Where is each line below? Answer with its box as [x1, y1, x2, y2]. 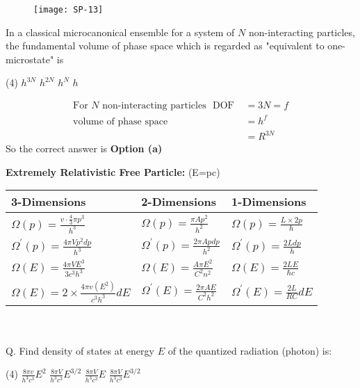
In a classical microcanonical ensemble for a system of [6, 24, 235, 39]
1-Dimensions [231, 193, 306, 210]
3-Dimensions [11, 193, 86, 210]
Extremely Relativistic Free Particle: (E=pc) [6, 164, 220, 179]
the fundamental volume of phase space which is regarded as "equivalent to [6, 38, 325, 53]
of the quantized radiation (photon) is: [167, 343, 332, 357]
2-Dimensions [141, 193, 216, 210]
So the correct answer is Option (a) [6, 141, 163, 156]
